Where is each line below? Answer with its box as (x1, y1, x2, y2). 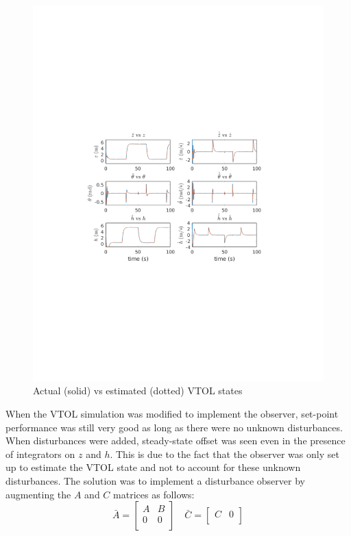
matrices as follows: (113, 487, 195, 501)
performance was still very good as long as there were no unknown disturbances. (5, 420, 343, 434)
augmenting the (5, 487, 71, 501)
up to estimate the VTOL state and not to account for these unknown (5, 460, 301, 474)
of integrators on (5, 446, 75, 461)
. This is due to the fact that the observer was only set (110, 446, 339, 461)
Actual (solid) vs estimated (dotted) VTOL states (33, 383, 243, 398)
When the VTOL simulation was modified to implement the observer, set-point (5, 407, 339, 421)
